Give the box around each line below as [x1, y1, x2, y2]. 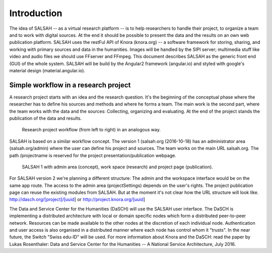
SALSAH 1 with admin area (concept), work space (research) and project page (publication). [22, 164, 214, 170]
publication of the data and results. [9, 115, 82, 121]
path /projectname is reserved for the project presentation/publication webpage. [9, 152, 176, 159]
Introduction [9, 8, 62, 19]
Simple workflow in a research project [9, 81, 131, 89]
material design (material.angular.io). [9, 67, 86, 73]
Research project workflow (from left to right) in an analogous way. [22, 127, 161, 133]
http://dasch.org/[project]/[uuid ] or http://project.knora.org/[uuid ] [9, 196, 146, 203]
